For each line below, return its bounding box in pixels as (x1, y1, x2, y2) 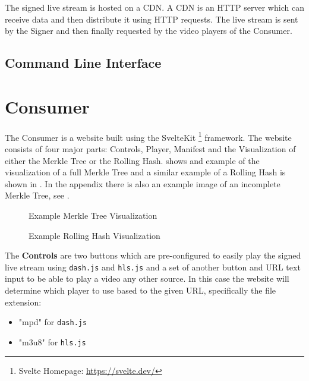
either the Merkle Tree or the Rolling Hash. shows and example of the (5, 154, 260, 166)
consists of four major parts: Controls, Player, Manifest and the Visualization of (5, 142, 296, 155)
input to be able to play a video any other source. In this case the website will (5, 272, 289, 285)
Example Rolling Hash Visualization (29, 229, 160, 241)
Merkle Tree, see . (5, 189, 70, 201)
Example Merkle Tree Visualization (29, 209, 157, 221)
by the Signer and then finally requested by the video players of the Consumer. (5, 24, 292, 37)
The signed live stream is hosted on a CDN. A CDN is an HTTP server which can (5, 1, 304, 13)
